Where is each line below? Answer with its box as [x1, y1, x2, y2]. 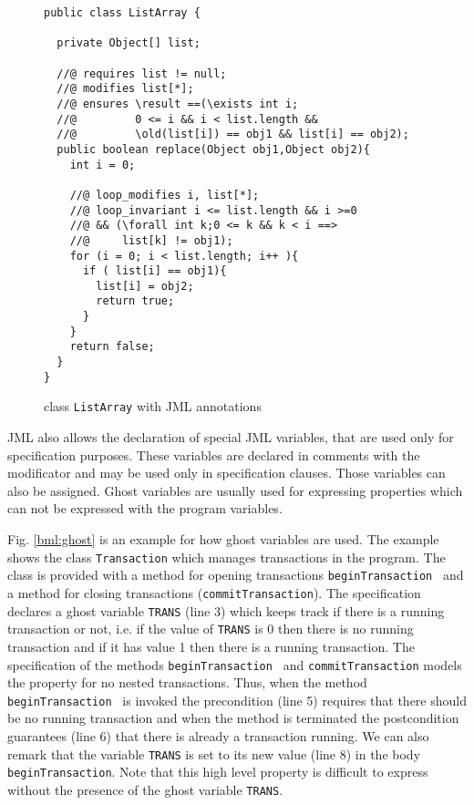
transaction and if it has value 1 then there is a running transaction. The [7, 636, 415, 655]
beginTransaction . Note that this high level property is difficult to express [7, 762, 428, 781]
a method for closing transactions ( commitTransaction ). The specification [7, 583, 421, 602]
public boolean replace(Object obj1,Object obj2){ [57, 142, 370, 156]
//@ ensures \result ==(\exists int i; [57, 97, 299, 110]
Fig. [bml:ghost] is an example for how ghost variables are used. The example [7, 530, 439, 549]
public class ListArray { [44, 6, 201, 19]
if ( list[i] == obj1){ [82, 264, 227, 278]
